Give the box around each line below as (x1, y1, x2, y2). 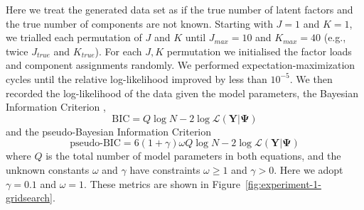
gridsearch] (6, 190, 53, 205)
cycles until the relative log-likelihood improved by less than (6, 71, 267, 86)
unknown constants (6, 162, 90, 177)
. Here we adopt (274, 162, 343, 177)
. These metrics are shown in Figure (84, 176, 240, 191)
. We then (289, 71, 333, 86)
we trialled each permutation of (6, 30, 142, 45)
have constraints (129, 162, 200, 177)
